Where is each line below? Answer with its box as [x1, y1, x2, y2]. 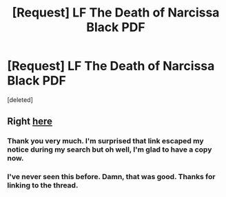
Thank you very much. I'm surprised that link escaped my [7, 136, 205, 146]
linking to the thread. [7, 180, 79, 190]
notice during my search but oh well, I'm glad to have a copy [7, 145, 212, 154]
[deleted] [7, 95, 33, 104]
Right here [7, 116, 53, 127]
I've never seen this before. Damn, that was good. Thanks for [7, 172, 216, 182]
